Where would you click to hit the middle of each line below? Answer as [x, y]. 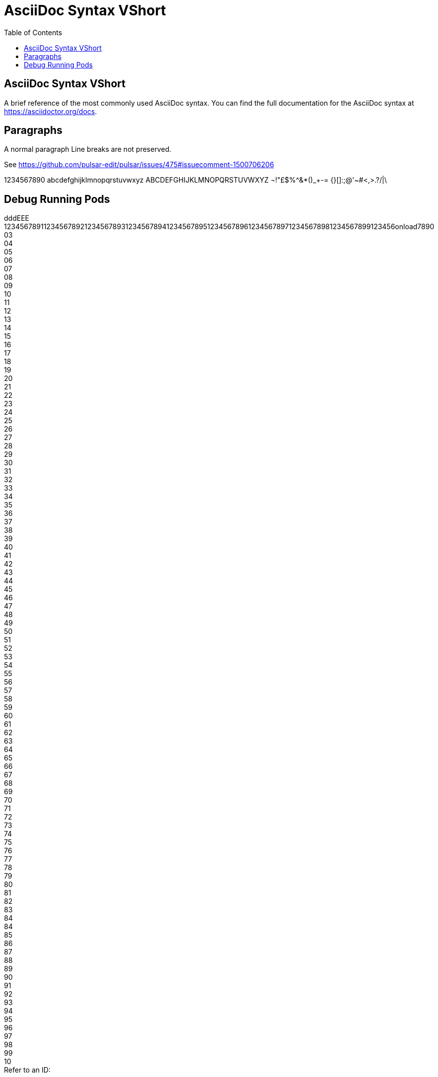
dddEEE [17, 218]
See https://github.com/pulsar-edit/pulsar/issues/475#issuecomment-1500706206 [139, 165]
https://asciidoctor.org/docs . [51, 111]
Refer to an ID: [27, 1070]
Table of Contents [33, 32]
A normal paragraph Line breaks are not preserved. [88, 149]
